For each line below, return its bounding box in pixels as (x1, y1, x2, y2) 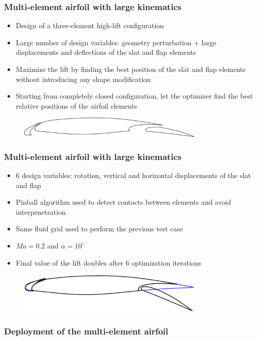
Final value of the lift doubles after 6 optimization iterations (16, 257, 202, 268)
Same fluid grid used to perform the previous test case (16, 223, 183, 234)
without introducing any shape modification (16, 73, 151, 84)
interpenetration (16, 206, 66, 217)
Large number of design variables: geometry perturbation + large (16, 37, 217, 47)
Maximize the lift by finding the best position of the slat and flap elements (16, 64, 246, 74)
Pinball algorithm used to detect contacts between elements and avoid (16, 197, 231, 207)
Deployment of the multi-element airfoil (4, 325, 168, 337)
